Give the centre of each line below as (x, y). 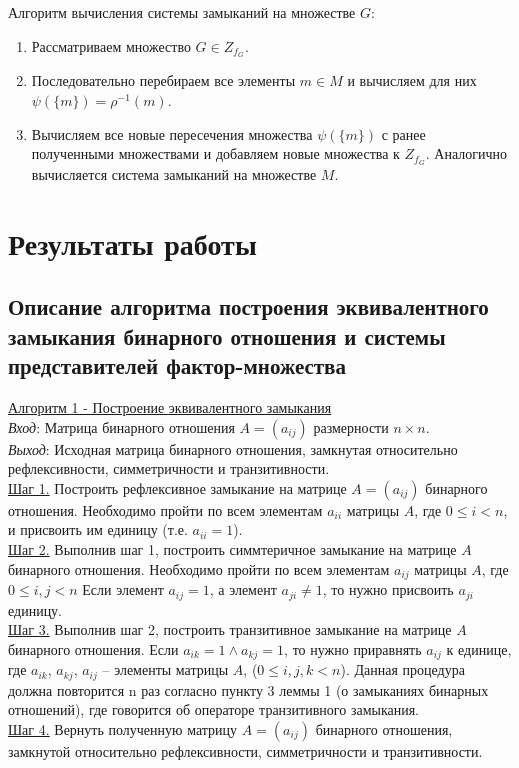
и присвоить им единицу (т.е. (98, 529)
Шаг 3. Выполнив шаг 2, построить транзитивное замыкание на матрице (230, 629)
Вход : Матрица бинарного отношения (121, 426)
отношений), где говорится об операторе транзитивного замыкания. (214, 709)
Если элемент (123, 589)
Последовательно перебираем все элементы (163, 80)
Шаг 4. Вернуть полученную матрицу (123, 728)
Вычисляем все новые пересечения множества (172, 133)
